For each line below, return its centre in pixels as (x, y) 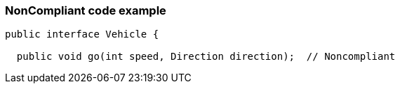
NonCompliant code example (86, 10)
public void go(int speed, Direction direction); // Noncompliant (206, 57)
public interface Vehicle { (82, 34)
